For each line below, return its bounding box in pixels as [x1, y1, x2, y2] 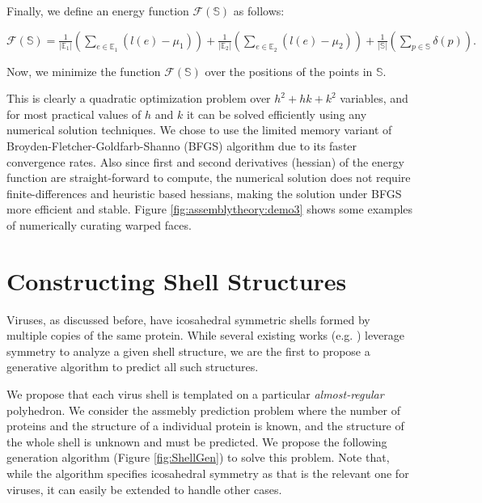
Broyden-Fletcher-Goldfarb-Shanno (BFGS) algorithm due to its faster [6, 137, 357, 154]
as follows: [233, 2, 285, 19]
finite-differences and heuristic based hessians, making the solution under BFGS [6, 184, 402, 201]
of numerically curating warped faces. [6, 216, 192, 233]
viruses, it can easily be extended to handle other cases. [6, 480, 282, 497]
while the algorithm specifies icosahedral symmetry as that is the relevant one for [6, 465, 409, 481]
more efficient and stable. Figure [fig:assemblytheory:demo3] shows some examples [6, 201, 413, 218]
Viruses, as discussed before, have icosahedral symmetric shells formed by [6, 311, 370, 328]
